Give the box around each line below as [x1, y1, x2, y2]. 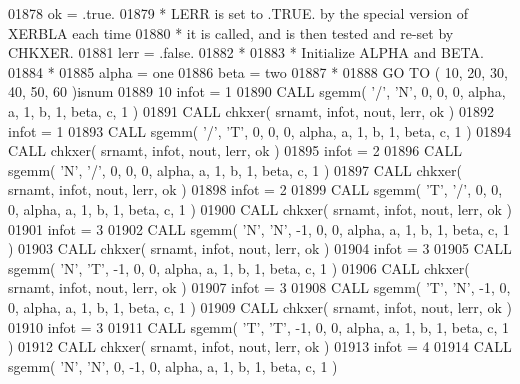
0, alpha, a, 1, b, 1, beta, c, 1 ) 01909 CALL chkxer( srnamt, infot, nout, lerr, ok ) [8, 296, 512, 317]
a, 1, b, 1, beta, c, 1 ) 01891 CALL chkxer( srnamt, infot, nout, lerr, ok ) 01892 [8, 100, 494, 121]
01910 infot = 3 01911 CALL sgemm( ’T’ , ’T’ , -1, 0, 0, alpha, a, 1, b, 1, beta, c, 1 [8, 316, 509, 337]
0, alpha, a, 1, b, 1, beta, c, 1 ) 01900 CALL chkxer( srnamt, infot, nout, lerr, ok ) [8, 198, 512, 219]
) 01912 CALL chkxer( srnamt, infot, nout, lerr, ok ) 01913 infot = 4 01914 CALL [8, 336, 512, 357]
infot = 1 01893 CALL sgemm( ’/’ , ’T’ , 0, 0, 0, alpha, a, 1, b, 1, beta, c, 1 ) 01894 [8, 120, 512, 141]
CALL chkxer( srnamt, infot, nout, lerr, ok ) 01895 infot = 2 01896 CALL [8, 140, 463, 161]
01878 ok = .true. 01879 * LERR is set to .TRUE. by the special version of [8, 3, 469, 23]
